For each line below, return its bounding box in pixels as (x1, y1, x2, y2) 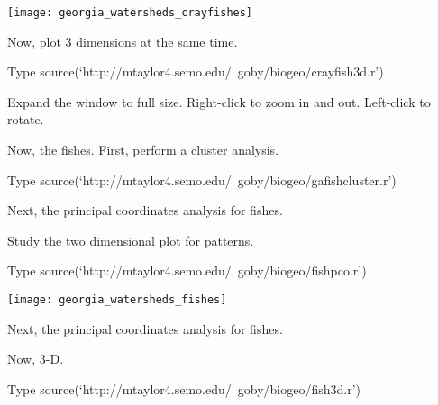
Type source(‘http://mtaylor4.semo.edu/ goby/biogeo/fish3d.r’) (7, 379, 360, 398)
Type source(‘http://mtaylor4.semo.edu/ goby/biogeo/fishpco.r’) (7, 261, 367, 280)
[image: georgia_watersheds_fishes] (7, 293, 227, 306)
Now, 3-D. (7, 349, 64, 368)
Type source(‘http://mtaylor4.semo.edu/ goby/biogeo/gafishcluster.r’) (7, 170, 397, 189)
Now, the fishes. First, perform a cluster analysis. (7, 140, 279, 159)
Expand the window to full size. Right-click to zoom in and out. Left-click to (7, 92, 431, 111)
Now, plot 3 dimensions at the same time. (7, 31, 238, 50)
